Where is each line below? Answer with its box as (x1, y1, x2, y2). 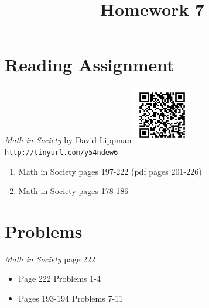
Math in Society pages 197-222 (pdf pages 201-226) (18, 165, 202, 177)
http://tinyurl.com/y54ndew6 (5, 148, 118, 157)
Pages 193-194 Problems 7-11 (18, 292, 124, 304)
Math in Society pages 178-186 (18, 185, 129, 197)
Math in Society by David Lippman (5, 134, 132, 146)
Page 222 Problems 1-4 (18, 272, 101, 285)
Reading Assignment (5, 53, 174, 77)
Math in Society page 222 (5, 252, 95, 265)
